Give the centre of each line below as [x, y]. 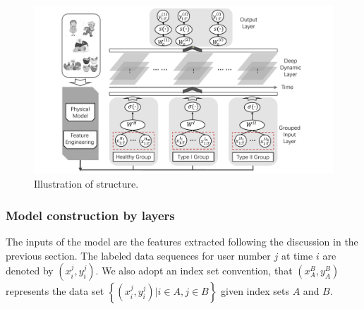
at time [297, 255]
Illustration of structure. [86, 184]
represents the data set [55, 291]
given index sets [255, 291]
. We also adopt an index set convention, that [194, 271]
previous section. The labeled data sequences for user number [138, 255]
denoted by [30, 271]
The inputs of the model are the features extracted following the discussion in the [182, 241]
